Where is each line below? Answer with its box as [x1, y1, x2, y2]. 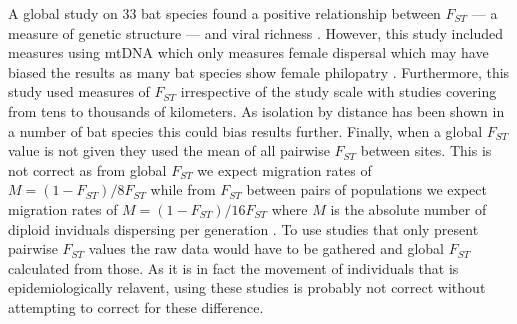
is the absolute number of [330, 198, 487, 219]
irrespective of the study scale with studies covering [180, 81, 497, 102]
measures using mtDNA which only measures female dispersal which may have [8, 42, 489, 63]
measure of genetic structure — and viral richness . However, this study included [8, 22, 503, 43]
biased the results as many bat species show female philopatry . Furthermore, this [8, 61, 510, 82]
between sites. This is [360, 140, 492, 161]
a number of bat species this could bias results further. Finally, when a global [8, 120, 483, 141]
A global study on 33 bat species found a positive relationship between [8, 3, 441, 23]
